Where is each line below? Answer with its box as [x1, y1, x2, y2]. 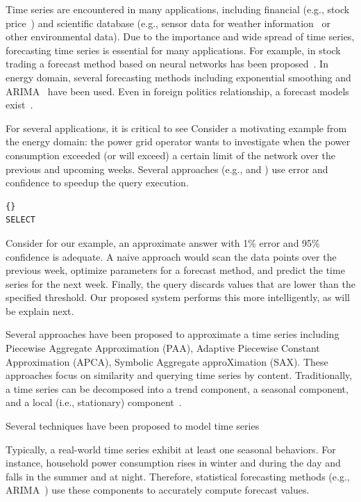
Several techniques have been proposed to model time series [6, 419, 260, 433]
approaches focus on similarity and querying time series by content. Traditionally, [6, 368, 353, 382]
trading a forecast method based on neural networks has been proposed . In [6, 56, 328, 71]
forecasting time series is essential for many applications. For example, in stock [6, 42, 341, 57]
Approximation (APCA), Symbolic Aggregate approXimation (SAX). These [6, 354, 328, 369]
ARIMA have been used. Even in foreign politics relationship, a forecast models [6, 83, 349, 98]
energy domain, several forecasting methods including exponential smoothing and [6, 70, 351, 84]
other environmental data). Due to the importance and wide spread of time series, [6, 29, 355, 44]
